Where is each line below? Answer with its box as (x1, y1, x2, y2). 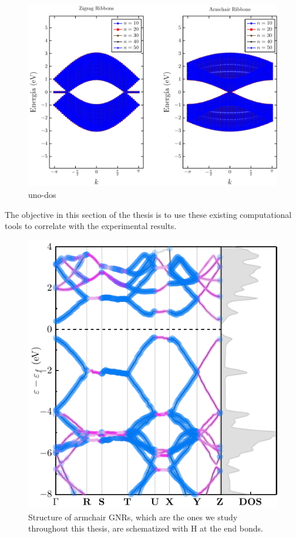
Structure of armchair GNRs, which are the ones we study (28, 510, 238, 523)
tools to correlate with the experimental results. (5, 220, 177, 232)
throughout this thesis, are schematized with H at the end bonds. (28, 522, 263, 534)
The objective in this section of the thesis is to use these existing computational (5, 208, 292, 220)
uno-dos (28, 188, 56, 200)
